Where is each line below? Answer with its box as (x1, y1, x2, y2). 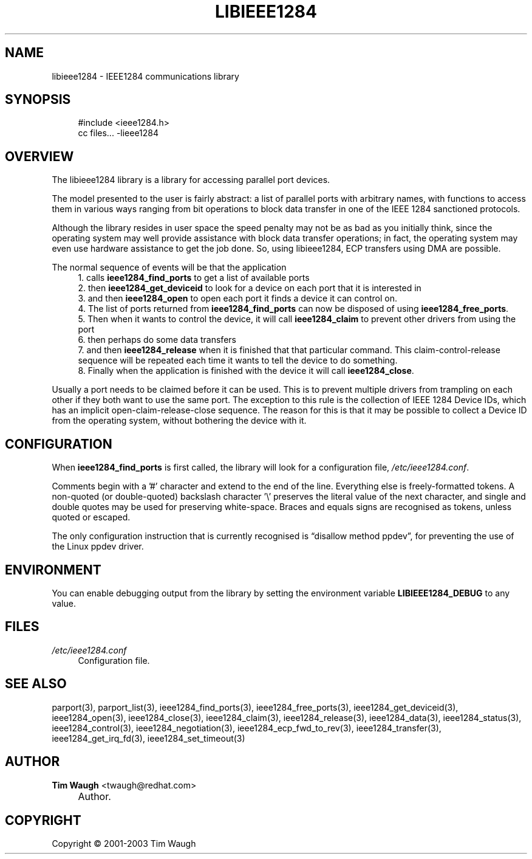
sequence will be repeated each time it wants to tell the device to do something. (78, 355, 398, 366)
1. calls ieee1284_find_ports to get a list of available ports (78, 272, 310, 283)
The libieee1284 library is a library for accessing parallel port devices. (52, 174, 330, 185)
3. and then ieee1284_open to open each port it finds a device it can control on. (78, 293, 397, 304)
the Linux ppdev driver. (52, 541, 144, 552)
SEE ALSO (5, 676, 67, 692)
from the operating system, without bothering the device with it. (52, 415, 307, 426)
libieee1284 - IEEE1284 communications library (52, 71, 239, 81)
